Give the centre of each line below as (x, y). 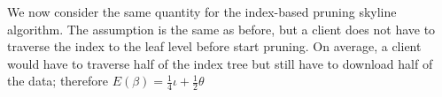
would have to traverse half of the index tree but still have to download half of (220, 63)
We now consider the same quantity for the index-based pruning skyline (202, 11)
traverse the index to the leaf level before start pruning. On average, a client (214, 46)
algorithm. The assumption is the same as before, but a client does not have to (221, 29)
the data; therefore (58, 81)
